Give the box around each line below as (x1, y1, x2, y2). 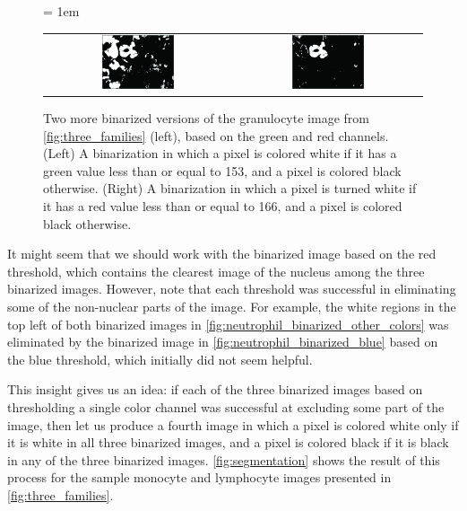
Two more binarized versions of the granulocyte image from (43, 109, 369, 128)
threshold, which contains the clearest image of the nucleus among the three (7, 261, 425, 280)
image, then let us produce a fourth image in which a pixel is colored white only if (7, 415, 459, 434)
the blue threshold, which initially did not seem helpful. (7, 349, 313, 368)
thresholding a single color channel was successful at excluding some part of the (7, 397, 445, 416)
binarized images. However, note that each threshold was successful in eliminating (7, 279, 456, 298)
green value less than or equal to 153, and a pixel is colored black (43, 161, 402, 180)
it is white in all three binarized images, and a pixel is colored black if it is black (7, 433, 449, 452)
